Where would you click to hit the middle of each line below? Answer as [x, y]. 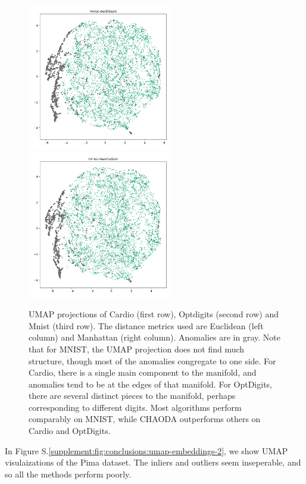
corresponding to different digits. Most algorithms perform [135, 407]
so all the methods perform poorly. [68, 474]
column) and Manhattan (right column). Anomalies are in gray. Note [154, 337]
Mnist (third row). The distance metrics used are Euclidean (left [146, 325]
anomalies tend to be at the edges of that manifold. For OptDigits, [151, 384]
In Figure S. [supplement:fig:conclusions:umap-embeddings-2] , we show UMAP [146, 450]
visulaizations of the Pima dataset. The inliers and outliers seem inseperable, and [153, 462]
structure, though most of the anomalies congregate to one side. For [152, 360]
